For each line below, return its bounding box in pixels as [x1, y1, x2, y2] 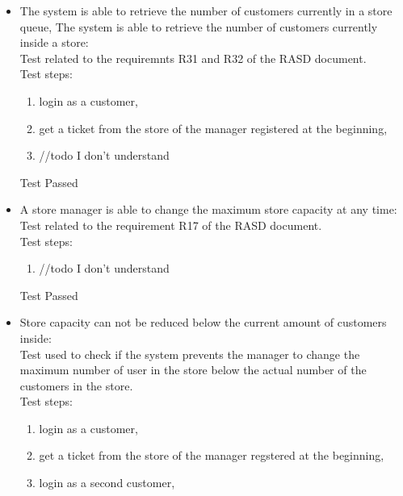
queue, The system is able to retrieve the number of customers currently [19, 18, 378, 35]
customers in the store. [19, 377, 133, 394]
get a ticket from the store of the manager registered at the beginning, [39, 119, 388, 136]
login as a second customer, [39, 474, 175, 491]
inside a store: [19, 34, 89, 51]
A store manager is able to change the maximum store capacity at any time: [19, 201, 397, 218]
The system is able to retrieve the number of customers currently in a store [19, 2, 393, 19]
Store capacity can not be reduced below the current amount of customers [19, 314, 387, 331]
